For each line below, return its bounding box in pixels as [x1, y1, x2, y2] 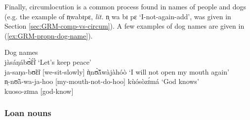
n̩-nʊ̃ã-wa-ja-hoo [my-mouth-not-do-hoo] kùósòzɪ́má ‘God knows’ [4, 76, 199, 86]
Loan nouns [4, 107, 51, 119]
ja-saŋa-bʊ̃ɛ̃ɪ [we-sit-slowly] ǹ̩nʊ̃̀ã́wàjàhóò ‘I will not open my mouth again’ [4, 66, 229, 77]
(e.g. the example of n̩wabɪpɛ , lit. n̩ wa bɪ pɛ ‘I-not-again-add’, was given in [4, 11, 231, 21]
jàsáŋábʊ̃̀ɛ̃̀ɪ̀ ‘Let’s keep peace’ [4, 56, 91, 67]
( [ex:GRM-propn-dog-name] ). [4, 30, 93, 40]
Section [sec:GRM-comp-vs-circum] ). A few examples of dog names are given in [4, 21, 245, 31]
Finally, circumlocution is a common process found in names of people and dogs [4, 1, 247, 11]
